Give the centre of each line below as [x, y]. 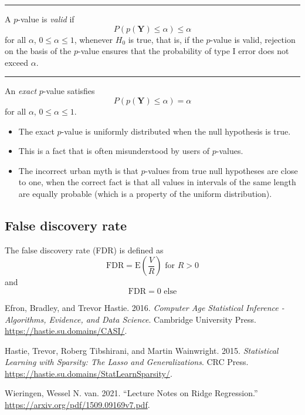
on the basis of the [38, 51]
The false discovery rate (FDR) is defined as [84, 250]
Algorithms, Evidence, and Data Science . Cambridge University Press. [131, 319]
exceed [17, 62]
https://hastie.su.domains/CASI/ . [66, 331]
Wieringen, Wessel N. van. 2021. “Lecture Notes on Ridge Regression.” [131, 393]
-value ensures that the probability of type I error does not [184, 51]
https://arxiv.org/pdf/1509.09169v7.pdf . [77, 405]
